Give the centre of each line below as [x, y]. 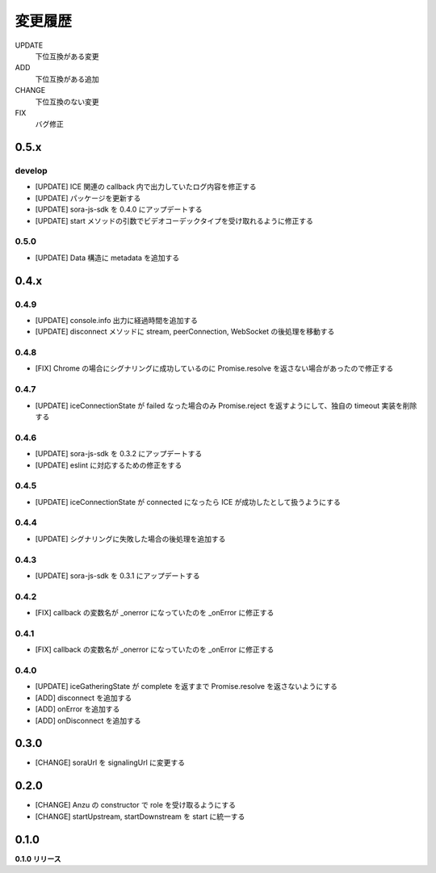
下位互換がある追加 [67, 79]
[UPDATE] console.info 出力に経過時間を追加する [116, 320]
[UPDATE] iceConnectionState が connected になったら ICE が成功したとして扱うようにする [188, 502]
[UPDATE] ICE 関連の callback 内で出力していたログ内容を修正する [146, 187]
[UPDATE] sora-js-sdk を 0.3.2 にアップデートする [119, 454]
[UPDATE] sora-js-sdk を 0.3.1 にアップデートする [118, 575]
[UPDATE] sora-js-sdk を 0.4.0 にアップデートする [119, 209]
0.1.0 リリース [38, 858]
